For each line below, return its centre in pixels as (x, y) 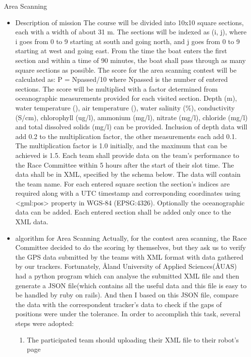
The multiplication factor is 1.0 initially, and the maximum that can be (121, 146)
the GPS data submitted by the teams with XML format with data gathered (129, 256)
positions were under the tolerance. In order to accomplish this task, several (128, 314)
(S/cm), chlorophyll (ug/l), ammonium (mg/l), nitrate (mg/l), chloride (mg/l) (132, 117)
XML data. (32, 222)
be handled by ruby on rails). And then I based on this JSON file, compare (127, 295)
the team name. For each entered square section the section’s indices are (122, 183)
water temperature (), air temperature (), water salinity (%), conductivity (125, 107)
